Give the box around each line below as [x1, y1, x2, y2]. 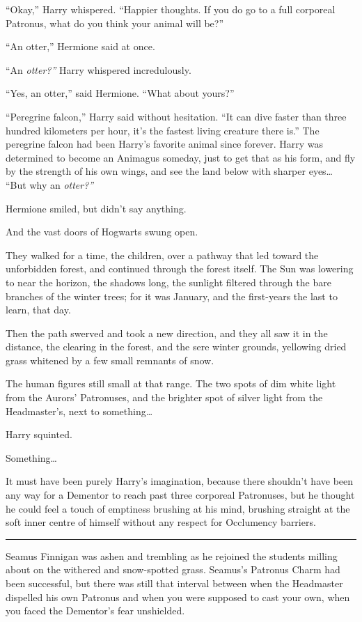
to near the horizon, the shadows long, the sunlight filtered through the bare [6, 274, 331, 289]
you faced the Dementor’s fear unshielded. [6, 603, 185, 618]
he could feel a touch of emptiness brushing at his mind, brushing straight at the [6, 501, 350, 515]
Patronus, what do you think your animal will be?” [6, 15, 224, 30]
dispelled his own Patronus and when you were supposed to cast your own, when [6, 589, 350, 604]
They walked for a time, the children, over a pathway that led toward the [6, 247, 319, 262]
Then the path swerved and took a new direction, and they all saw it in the [6, 325, 328, 340]
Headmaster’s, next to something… [6, 403, 153, 418]
